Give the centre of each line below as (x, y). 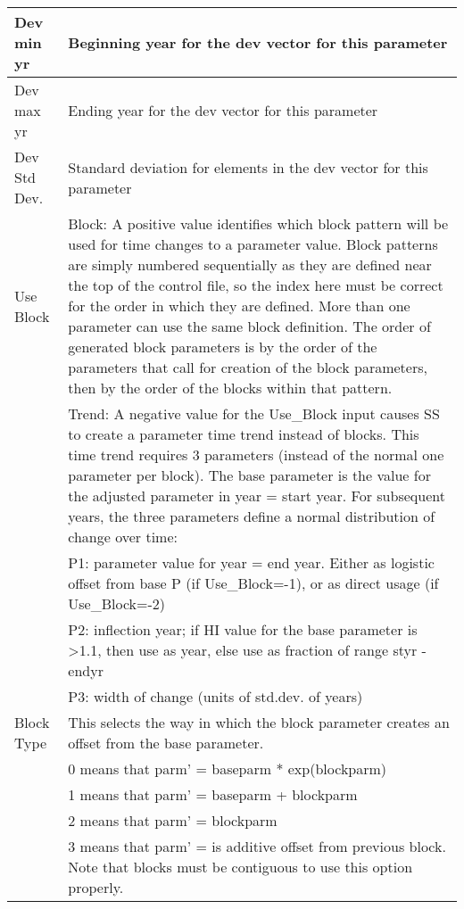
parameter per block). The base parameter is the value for (249, 475)
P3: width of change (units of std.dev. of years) (215, 696)
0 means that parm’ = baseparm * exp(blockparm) (228, 769)
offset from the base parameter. (166, 743)
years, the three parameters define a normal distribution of (252, 516)
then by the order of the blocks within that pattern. (230, 388)
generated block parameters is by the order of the (223, 347)
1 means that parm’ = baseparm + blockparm (213, 794)
